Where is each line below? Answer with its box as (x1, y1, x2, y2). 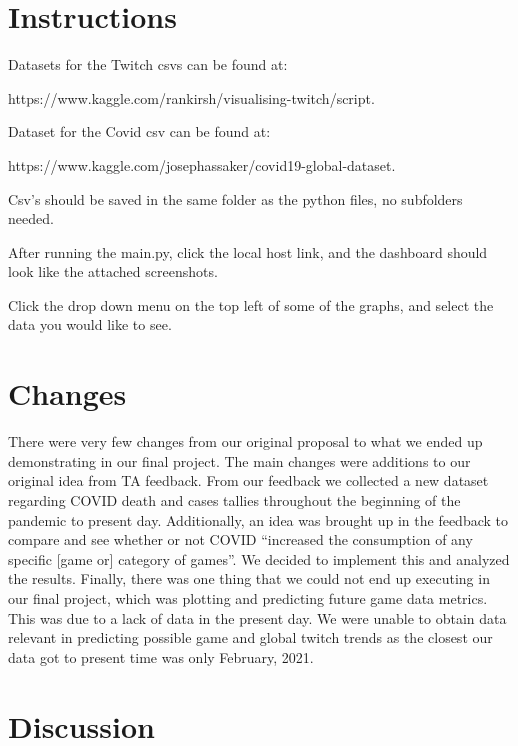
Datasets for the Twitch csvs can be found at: (8, 54, 288, 75)
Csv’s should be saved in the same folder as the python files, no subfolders (8, 188, 463, 209)
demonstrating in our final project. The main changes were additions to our (8, 450, 471, 471)
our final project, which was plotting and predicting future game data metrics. (8, 587, 488, 608)
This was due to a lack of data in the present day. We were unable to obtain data (8, 607, 507, 628)
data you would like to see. (8, 314, 172, 335)
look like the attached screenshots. (8, 261, 218, 282)
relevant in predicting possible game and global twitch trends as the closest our (8, 627, 493, 648)
